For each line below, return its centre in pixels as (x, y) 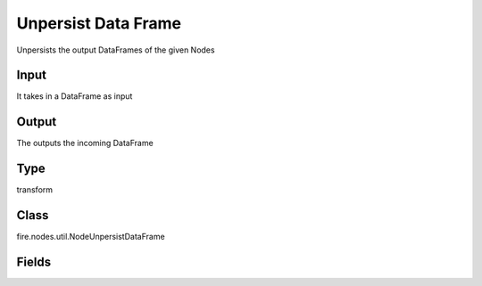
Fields (34, 261)
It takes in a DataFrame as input (75, 96)
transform (35, 190)
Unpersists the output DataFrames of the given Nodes (116, 50)
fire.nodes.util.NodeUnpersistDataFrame (91, 237)
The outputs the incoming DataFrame (85, 143)
